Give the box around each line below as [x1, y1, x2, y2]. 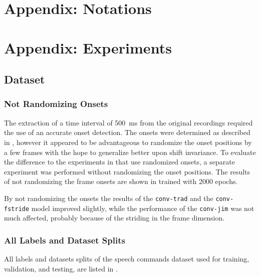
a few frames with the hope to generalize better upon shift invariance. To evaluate [4, 146, 256, 157]
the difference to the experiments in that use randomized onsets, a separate [4, 156, 235, 167]
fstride [4, 205, 30, 212]
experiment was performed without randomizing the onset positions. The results [4, 166, 250, 176]
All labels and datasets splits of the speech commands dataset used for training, [4, 253, 249, 264]
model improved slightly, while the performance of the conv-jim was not [31, 202, 254, 213]
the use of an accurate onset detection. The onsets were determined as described [4, 127, 250, 137]
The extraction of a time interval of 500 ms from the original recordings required [4, 117, 253, 127]
